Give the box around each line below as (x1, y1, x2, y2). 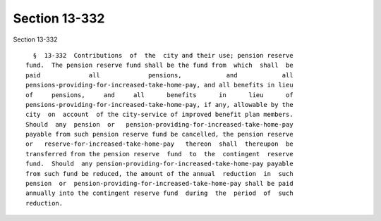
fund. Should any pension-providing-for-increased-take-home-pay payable (25, 160, 294, 168)
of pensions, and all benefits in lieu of (25, 91, 294, 99)
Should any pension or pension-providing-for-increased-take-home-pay (25, 120, 294, 128)
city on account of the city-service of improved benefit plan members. (25, 110, 294, 119)
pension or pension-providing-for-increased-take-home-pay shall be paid (25, 179, 294, 188)
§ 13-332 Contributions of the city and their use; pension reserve (32, 51, 294, 59)
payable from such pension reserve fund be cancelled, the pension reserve (25, 130, 294, 139)
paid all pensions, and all (25, 71, 294, 79)
